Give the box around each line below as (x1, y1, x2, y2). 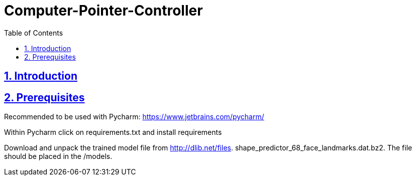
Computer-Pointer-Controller (4, 2, 203, 19)
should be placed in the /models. (4, 152, 113, 161)
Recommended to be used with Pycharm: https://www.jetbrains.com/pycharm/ (4, 112, 264, 121)
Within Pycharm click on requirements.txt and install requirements (4, 128, 222, 137)
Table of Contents (4, 28, 63, 37)
